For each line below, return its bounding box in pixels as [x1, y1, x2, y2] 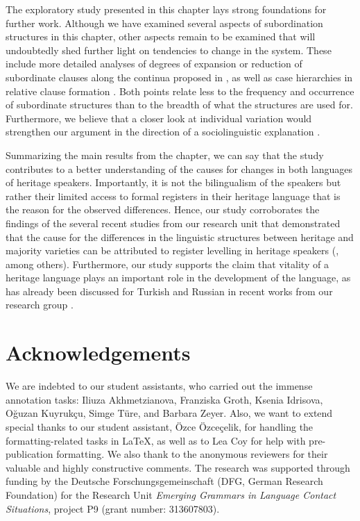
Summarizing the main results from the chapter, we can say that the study [6, 147, 324, 162]
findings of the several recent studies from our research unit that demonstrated [6, 215, 341, 230]
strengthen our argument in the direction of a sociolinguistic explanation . [6, 124, 320, 139]
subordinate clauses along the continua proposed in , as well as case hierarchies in [6, 69, 353, 84]
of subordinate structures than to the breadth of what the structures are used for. [6, 97, 353, 112]
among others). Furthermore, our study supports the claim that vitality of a [6, 256, 329, 271]
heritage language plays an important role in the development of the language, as [6, 270, 351, 285]
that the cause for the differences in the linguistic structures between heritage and [6, 229, 354, 244]
